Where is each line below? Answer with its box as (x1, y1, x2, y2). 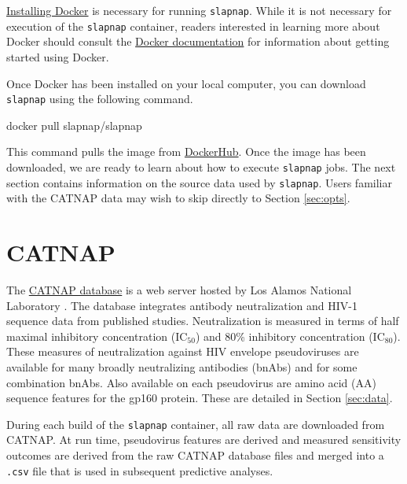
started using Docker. (6, 48, 109, 65)
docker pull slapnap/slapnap (6, 116, 142, 133)
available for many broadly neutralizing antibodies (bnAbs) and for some (6, 358, 357, 375)
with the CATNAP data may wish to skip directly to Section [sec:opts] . (6, 190, 350, 206)
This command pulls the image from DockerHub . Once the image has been (6, 143, 366, 160)
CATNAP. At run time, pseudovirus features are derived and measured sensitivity (6, 431, 401, 448)
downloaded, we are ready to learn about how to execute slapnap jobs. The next (6, 158, 396, 175)
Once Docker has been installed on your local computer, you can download (6, 75, 366, 91)
